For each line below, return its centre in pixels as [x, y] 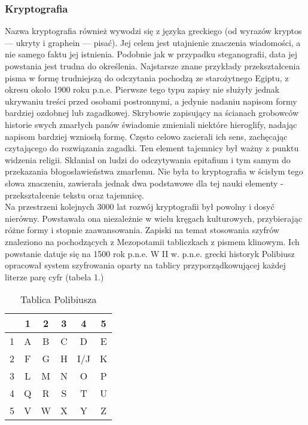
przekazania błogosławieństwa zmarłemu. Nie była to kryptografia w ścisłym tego [154, 171]
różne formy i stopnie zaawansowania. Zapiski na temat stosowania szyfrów [142, 230]
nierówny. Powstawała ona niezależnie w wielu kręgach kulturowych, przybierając [154, 218]
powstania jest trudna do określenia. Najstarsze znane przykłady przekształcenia [153, 66]
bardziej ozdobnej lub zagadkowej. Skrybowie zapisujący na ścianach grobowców [152, 113]
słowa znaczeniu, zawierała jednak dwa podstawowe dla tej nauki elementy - [144, 183]
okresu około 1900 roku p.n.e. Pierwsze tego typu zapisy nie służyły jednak [142, 89]
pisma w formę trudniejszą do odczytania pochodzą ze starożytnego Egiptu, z [147, 77]
